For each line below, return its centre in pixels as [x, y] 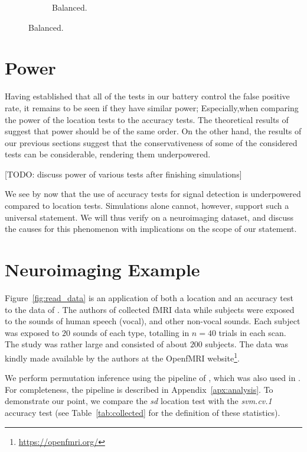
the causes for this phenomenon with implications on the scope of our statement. [151, 229]
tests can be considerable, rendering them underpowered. [108, 154]
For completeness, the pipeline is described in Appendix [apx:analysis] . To [139, 389]
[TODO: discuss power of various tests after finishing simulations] [123, 174]
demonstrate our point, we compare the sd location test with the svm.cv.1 [138, 401]
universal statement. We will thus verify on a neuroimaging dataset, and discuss [149, 217]
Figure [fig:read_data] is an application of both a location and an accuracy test [149, 297]
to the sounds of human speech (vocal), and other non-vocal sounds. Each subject [153, 321]
